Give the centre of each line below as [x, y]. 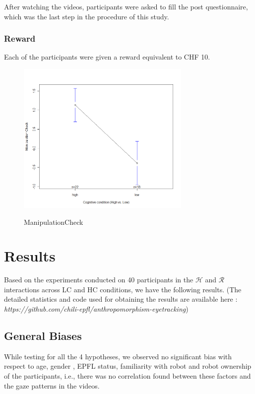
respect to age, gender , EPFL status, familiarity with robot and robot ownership [128, 366]
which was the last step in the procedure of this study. [87, 16]
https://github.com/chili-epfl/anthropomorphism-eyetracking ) [96, 309]
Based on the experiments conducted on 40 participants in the [99, 280]
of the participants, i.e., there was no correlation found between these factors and [127, 376]
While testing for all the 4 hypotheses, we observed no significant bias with [118, 356]
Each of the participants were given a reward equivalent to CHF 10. [107, 57]
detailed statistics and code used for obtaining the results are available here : [121, 299]
